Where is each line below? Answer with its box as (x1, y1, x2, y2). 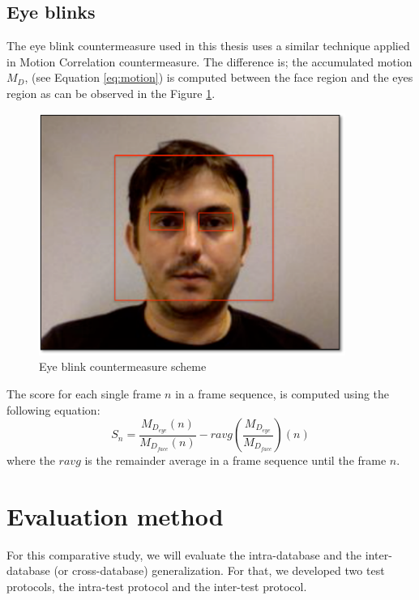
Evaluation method (6, 499, 224, 532)
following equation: (6, 401, 100, 418)
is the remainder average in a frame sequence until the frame (84, 452, 387, 469)
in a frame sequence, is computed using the (175, 385, 390, 402)
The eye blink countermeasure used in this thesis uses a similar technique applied (6, 37, 410, 54)
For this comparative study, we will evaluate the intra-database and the (6, 546, 362, 563)
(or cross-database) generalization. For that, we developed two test (53, 562, 385, 579)
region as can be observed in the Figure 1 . (6, 84, 216, 101)
